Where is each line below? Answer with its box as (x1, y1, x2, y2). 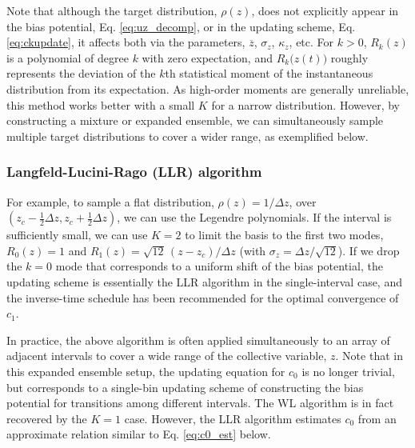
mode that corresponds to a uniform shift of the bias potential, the (55, 258, 383, 274)
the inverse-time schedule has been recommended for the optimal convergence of (6, 289, 399, 306)
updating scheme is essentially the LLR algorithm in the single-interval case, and (6, 273, 402, 290)
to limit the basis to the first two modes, (185, 226, 384, 243)
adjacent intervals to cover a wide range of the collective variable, (6, 347, 327, 364)
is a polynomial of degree (6, 49, 129, 66)
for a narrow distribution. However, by (211, 96, 400, 113)
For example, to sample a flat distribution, (6, 193, 214, 210)
